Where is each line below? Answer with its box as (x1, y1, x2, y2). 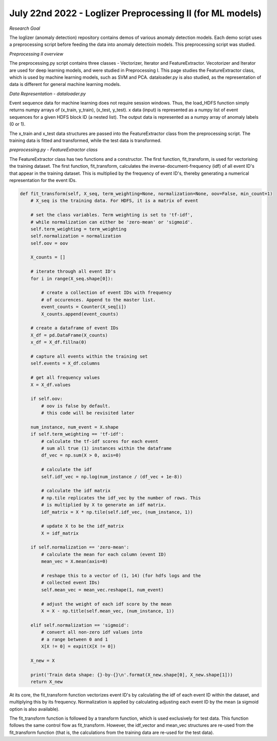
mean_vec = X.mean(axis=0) (41, 559, 108, 565)
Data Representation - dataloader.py (9, 90, 86, 97)
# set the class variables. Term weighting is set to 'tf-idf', (30, 212, 193, 218)
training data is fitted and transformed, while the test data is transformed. (9, 137, 161, 144)
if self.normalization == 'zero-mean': (30, 544, 130, 550)
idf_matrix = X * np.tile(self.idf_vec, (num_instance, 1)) (41, 509, 193, 515)
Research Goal (9, 25, 40, 31)
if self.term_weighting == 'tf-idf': (30, 431, 124, 437)
